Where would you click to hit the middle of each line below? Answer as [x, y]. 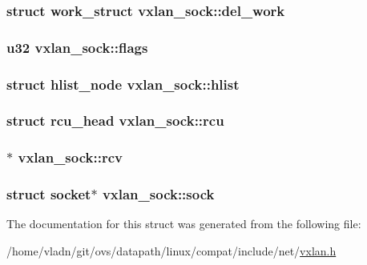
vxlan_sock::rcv [70, 157]
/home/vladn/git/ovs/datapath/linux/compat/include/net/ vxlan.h [171, 251]
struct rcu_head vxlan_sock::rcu [115, 120]
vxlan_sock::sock [158, 194]
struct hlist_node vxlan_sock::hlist [123, 84]
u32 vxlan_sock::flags [77, 47]
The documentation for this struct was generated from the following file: [184, 224]
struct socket [49, 194]
